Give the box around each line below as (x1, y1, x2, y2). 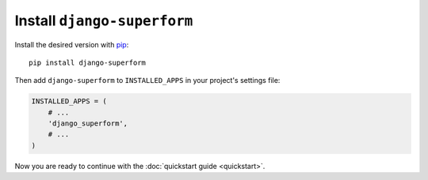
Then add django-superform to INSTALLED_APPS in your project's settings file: (14, 76, 281, 85)
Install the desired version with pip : (14, 39, 129, 49)
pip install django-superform (29, 58, 147, 67)
